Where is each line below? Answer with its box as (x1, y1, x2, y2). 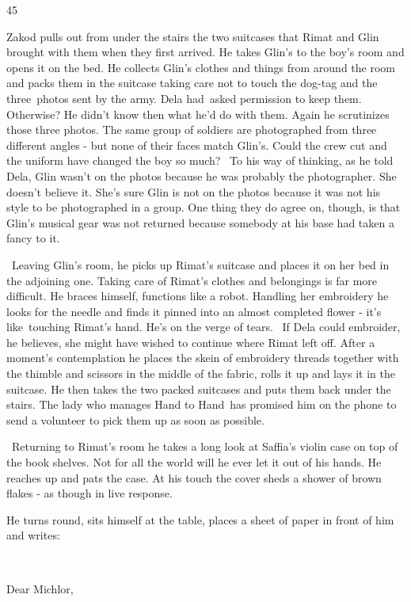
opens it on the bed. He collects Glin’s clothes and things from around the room (6, 59, 395, 75)
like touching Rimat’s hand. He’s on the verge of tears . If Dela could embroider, (6, 318, 401, 335)
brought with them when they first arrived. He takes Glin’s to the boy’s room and (6, 44, 405, 60)
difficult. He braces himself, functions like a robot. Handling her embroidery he (6, 288, 389, 304)
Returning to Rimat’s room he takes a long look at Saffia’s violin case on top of (11, 438, 398, 455)
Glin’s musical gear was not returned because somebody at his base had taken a (6, 214, 394, 231)
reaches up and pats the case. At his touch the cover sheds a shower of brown (6, 469, 382, 486)
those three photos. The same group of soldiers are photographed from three (6, 121, 377, 138)
